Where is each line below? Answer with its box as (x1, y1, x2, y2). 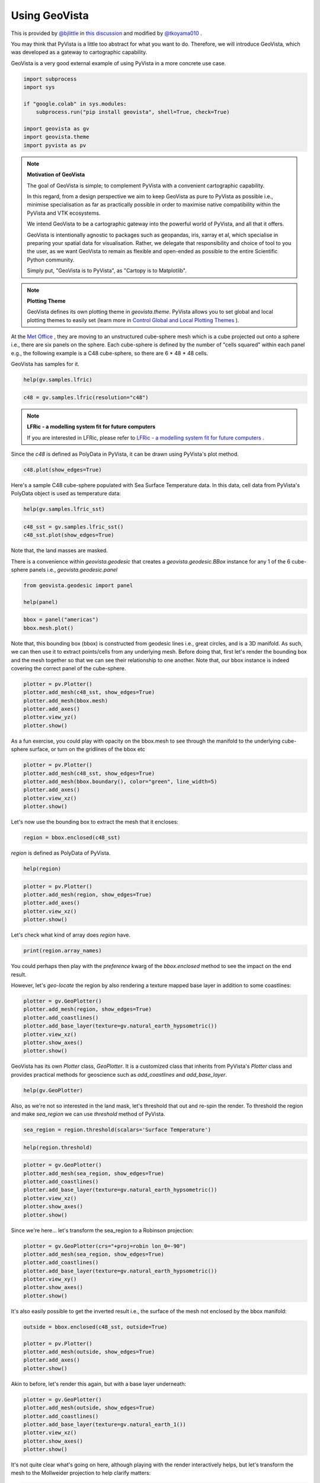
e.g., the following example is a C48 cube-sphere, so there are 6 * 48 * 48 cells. (11, 349, 209, 357)
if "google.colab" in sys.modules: (23, 100, 127, 107)
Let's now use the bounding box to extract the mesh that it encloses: (11, 819, 179, 826)
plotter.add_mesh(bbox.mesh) (23, 697, 108, 704)
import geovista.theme (23, 133, 89, 141)
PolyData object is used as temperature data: (11, 490, 121, 497)
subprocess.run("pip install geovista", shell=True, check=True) (36, 109, 230, 116)
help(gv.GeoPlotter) (23, 1087, 83, 1094)
